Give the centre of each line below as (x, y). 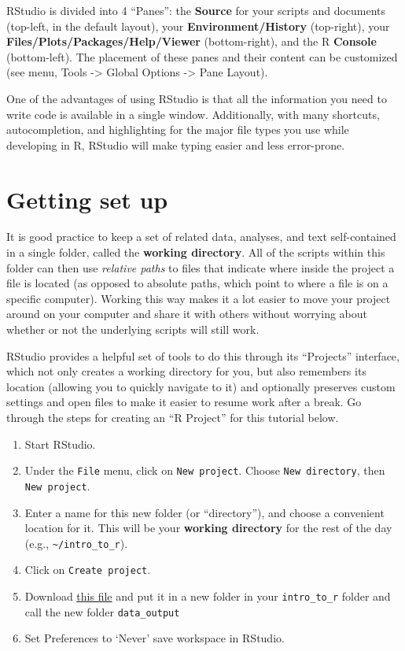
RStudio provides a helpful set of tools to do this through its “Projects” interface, (203, 355)
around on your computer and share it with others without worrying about (187, 314)
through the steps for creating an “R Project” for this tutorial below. (173, 417)
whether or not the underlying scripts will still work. (133, 329)
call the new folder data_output (102, 611)
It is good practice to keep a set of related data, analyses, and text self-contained (201, 237)
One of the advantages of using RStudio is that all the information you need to (197, 98)
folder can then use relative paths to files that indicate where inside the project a (201, 267)
